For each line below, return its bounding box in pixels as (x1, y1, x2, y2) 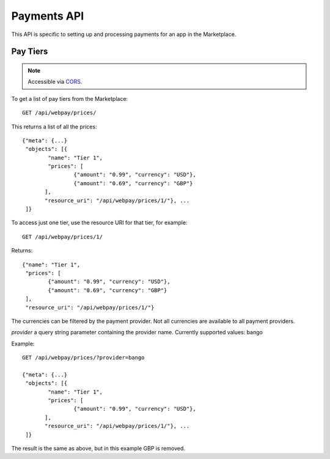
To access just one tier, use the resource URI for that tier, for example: (11, 219, 188, 226)
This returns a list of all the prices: (11, 123, 97, 130)
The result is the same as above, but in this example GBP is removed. (11, 445, 186, 452)
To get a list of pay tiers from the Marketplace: (11, 95, 128, 102)
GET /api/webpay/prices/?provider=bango (22, 354, 145, 361)
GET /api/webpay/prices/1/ (22, 233, 103, 240)
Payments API (11, 9, 84, 23)
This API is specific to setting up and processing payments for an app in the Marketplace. (11, 31, 237, 38)
